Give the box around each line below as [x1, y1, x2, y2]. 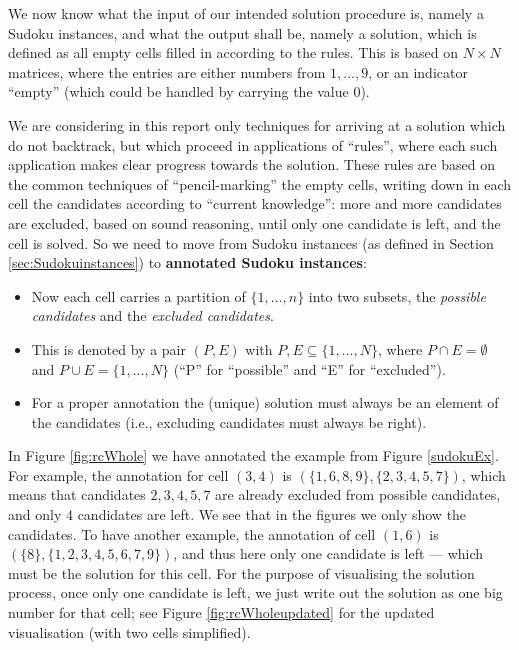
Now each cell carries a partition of [31, 285, 246, 306]
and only [8, 504, 62, 525]
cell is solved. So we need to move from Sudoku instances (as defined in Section [8, 232, 494, 253]
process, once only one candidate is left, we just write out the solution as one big [8, 582, 503, 603]
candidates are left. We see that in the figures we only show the [77, 504, 467, 525]
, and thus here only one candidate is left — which [173, 543, 484, 564]
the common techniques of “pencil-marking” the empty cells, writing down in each [8, 173, 512, 194]
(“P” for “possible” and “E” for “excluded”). [173, 358, 446, 379]
